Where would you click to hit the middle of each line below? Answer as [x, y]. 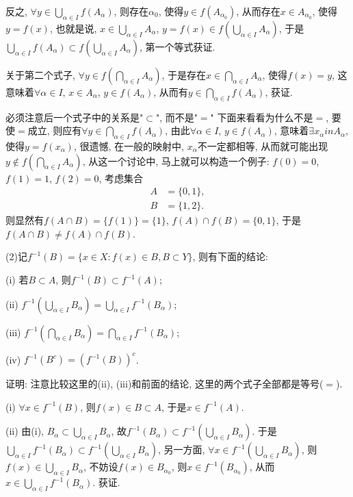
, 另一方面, [181, 449]
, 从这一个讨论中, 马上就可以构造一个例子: [176, 161]
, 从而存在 [258, 11]
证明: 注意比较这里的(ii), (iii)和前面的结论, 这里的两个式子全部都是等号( [165, 384]
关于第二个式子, [40, 74]
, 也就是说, [73, 28]
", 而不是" [176, 117]
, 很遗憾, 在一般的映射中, [129, 145]
